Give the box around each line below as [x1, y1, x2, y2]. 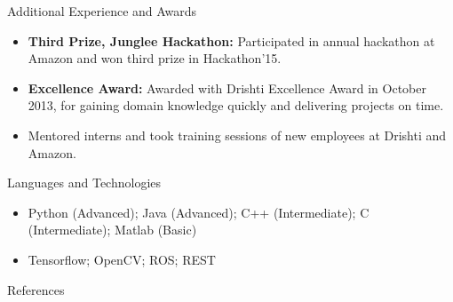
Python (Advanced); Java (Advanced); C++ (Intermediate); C [28, 203, 370, 221]
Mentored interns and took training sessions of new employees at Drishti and [28, 125, 447, 144]
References [7, 280, 65, 298]
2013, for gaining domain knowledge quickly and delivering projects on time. [28, 96, 444, 115]
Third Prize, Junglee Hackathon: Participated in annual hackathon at [28, 31, 435, 50]
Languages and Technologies [7, 173, 162, 192]
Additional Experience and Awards [7, 2, 197, 20]
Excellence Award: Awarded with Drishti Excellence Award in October [28, 78, 426, 97]
